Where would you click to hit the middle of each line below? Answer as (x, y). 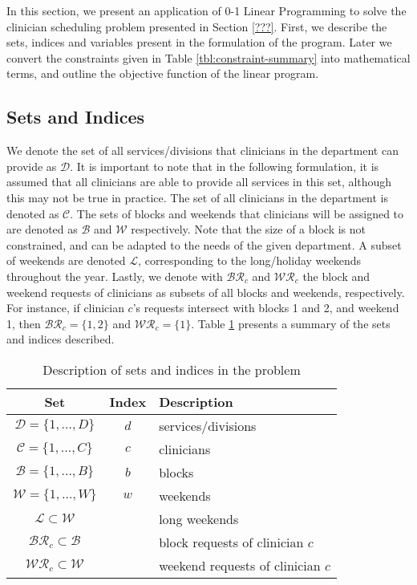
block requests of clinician (231, 542)
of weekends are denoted (66, 260)
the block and (336, 276)
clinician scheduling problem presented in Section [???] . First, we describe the (197, 26)
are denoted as (42, 229)
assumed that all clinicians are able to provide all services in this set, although (199, 182)
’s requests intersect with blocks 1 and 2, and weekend (266, 308)
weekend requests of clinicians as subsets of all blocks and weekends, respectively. (206, 292)
